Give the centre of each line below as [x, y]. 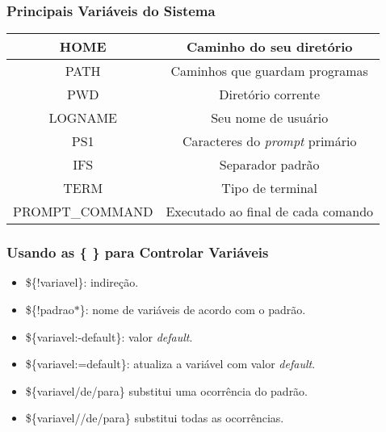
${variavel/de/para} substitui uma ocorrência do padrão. [167, 390]
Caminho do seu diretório [269, 47]
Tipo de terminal [270, 188]
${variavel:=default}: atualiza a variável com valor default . [170, 364]
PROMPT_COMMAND [83, 212]
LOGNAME [83, 118]
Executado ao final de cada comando [270, 212]
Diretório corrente [270, 94]
